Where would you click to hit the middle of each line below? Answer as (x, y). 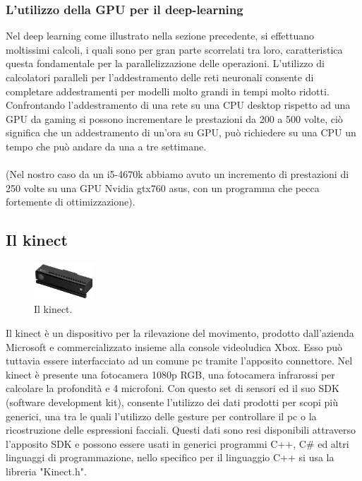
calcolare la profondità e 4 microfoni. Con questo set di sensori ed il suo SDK (173, 388)
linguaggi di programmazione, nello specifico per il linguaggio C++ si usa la (170, 457)
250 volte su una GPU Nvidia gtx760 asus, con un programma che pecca (163, 188)
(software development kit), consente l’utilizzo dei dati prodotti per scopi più (172, 402)
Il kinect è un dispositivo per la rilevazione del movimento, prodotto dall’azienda (180, 333)
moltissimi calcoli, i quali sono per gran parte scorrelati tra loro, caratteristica (174, 49)
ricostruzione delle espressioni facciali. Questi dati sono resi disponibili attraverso (181, 430)
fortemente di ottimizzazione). (71, 202)
